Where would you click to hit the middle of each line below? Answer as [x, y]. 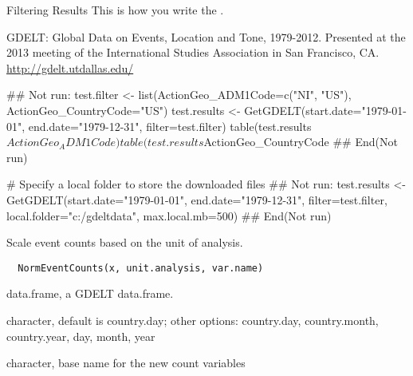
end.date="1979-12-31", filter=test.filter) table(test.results [170, 126]
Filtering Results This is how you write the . [115, 10]
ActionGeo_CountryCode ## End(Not [301, 142]
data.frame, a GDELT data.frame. [90, 293]
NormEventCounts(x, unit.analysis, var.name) [141, 268]
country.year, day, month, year [81, 336]
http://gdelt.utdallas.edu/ [70, 67]
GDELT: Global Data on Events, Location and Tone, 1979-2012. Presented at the [206, 36]
